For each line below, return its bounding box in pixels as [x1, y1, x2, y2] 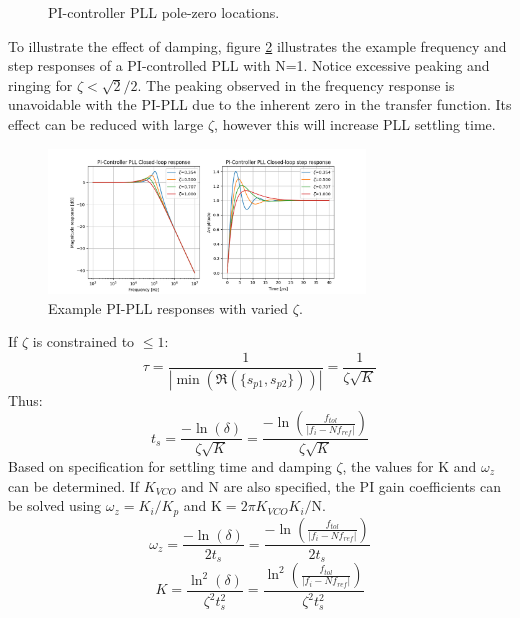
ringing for [8, 74, 73, 95]
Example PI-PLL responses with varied [48, 297, 289, 318]
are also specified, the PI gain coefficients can [223, 475, 502, 496]
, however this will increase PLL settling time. [214, 113, 496, 134]
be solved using [8, 495, 102, 516]
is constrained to [32, 331, 135, 352]
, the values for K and [342, 455, 477, 476]
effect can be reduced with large [8, 113, 204, 134]
